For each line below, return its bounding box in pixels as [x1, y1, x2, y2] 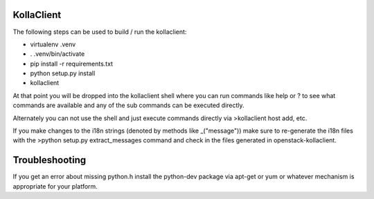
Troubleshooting [12, 154, 87, 166]
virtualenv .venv [30, 40, 76, 48]
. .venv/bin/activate [30, 50, 85, 58]
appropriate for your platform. [12, 182, 98, 190]
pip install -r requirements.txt [30, 59, 114, 68]
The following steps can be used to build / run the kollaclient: [12, 28, 187, 36]
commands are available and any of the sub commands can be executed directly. [12, 101, 245, 110]
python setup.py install [30, 69, 96, 77]
